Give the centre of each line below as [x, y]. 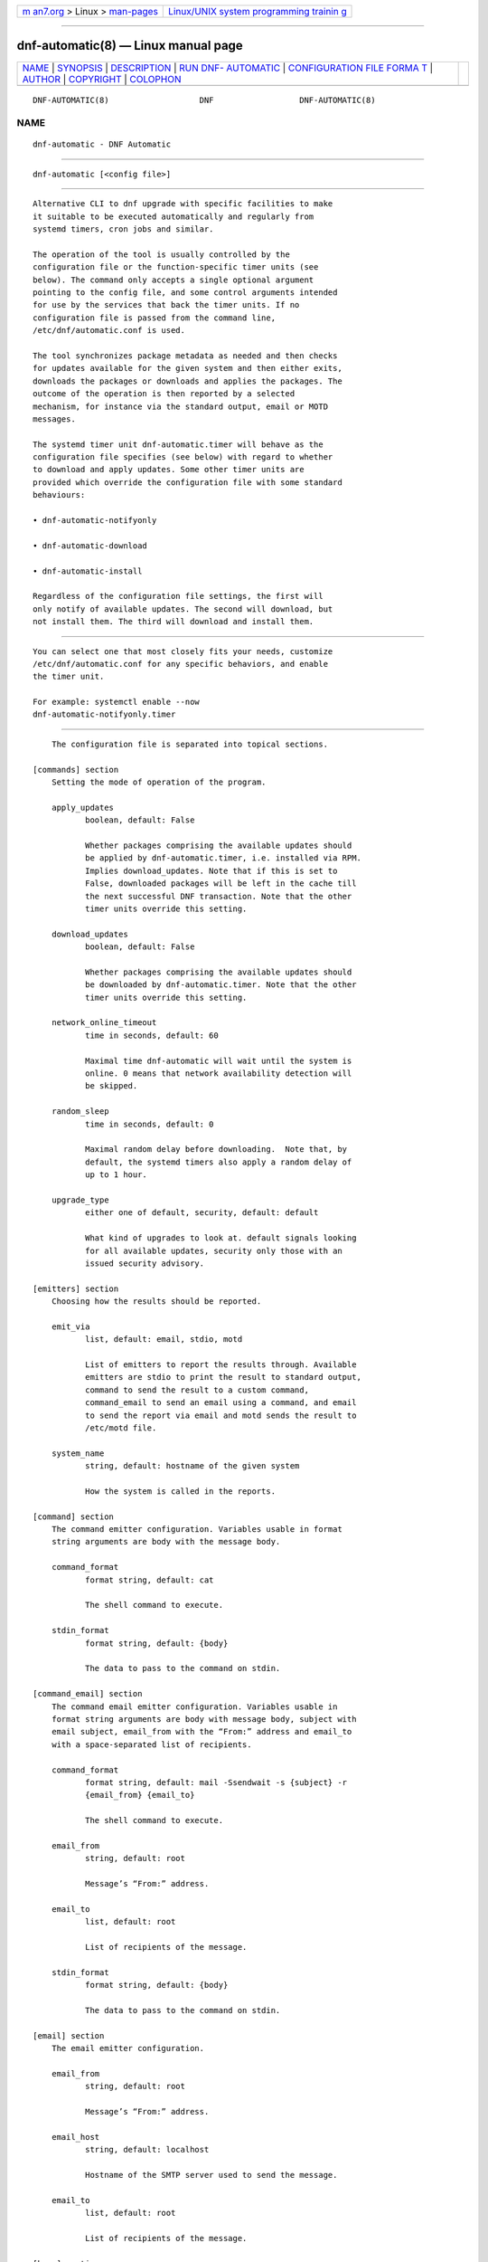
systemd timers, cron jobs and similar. [123, 229]
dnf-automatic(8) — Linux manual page [130, 46]
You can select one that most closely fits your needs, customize [183, 651]
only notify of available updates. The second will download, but [183, 609]
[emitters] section [76, 1288]
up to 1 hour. [116, 1175]
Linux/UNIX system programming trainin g [258, 11]
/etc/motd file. [121, 1428]
